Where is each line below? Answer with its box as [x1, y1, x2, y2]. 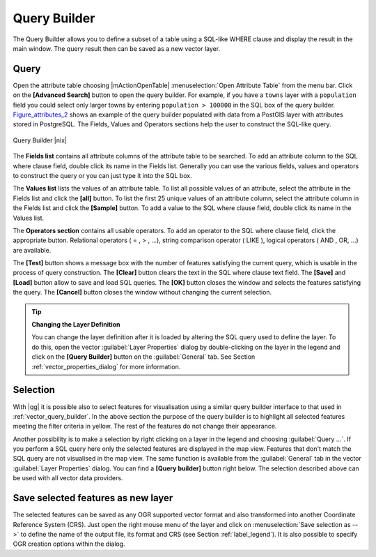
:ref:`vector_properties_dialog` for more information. [31, 362, 181, 371]
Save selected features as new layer [13, 492, 173, 504]
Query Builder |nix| [13, 136, 68, 144]
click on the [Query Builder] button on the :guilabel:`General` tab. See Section [31, 352, 256, 361]
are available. [13, 246, 52, 254]
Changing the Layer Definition [31, 320, 120, 329]
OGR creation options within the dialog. [13, 540, 125, 548]
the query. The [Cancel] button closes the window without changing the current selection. [13, 288, 272, 297]
